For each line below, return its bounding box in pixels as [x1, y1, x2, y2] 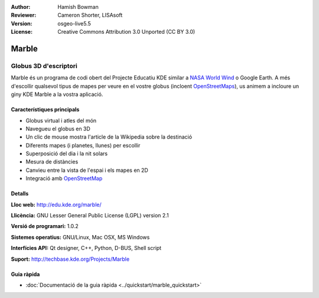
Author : [11, 4, 31, 10]
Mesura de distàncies [25, 158, 79, 165]
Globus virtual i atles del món [25, 117, 97, 124]
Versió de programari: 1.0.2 [11, 223, 79, 230]
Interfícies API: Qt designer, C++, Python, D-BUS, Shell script [11, 245, 162, 252]
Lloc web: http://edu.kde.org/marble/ [11, 201, 102, 208]
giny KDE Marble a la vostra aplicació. [11, 91, 103, 98]
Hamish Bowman [57, 4, 99, 10]
